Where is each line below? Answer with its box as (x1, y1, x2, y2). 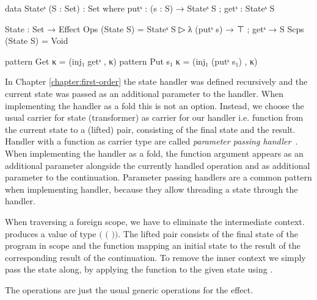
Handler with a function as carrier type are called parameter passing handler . (5, 135, 298, 148)
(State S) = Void (5, 34, 68, 47)
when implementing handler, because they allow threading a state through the (5, 182, 298, 195)
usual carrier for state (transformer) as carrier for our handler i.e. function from (5, 111, 304, 124)
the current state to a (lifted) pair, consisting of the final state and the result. (5, 123, 296, 135)
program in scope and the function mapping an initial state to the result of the (5, 239, 301, 252)
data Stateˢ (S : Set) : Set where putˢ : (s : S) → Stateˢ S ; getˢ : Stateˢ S (5, 2, 275, 14)
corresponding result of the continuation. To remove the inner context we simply (5, 251, 306, 263)
